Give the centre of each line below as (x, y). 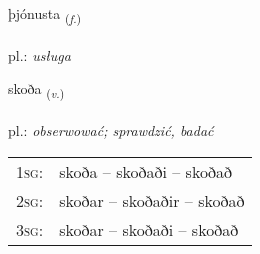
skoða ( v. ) (36, 90)
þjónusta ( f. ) (45, 14)
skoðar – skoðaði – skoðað (149, 229)
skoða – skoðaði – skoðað (145, 171)
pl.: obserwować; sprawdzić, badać (111, 130)
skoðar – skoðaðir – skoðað (152, 200)
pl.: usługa (39, 54)
